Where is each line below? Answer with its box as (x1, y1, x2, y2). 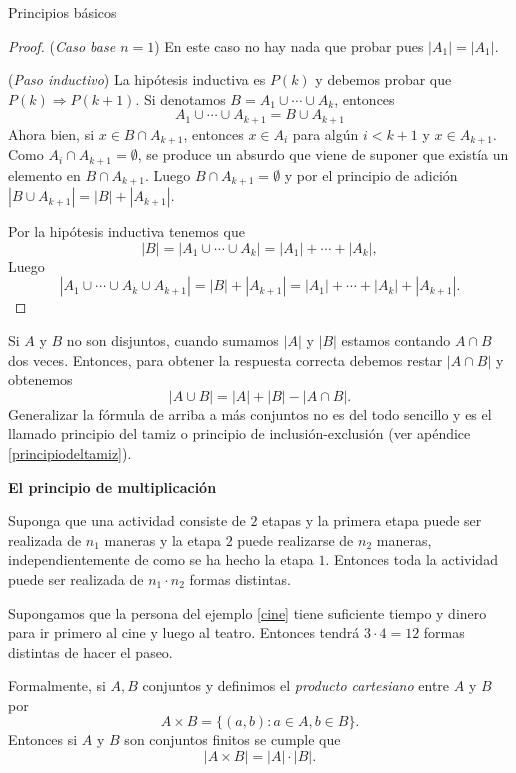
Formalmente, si (8, 675, 106, 696)
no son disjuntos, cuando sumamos (66, 329, 279, 350)
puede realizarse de (237, 529, 354, 550)
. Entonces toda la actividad (325, 549, 498, 570)
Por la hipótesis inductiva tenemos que (8, 221, 245, 242)
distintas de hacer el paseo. (8, 641, 173, 662)
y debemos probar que (315, 69, 452, 90)
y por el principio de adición (284, 164, 458, 185)
